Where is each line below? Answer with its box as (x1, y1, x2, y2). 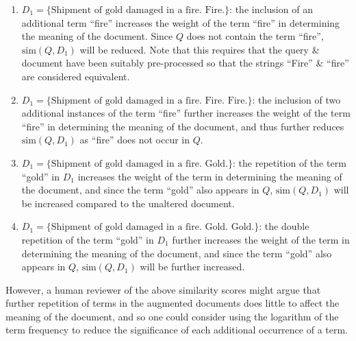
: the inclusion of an (229, 2, 313, 16)
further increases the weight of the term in (172, 232, 350, 246)
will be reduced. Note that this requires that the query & (79, 42, 320, 56)
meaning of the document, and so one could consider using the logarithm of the (5, 309, 339, 323)
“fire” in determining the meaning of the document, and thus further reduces (21, 119, 344, 133)
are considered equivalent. (21, 69, 130, 83)
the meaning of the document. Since (21, 29, 173, 43)
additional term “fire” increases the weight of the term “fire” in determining (21, 15, 340, 30)
